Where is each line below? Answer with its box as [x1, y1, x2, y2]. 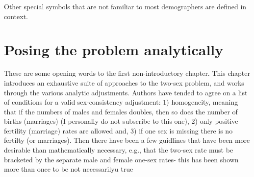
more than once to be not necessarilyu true [4, 164, 133, 174]
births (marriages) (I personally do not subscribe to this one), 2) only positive [4, 116, 238, 126]
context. [4, 11, 28, 21]
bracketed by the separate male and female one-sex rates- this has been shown [4, 154, 239, 164]
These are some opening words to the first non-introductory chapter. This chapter [4, 68, 250, 78]
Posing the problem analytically [4, 40, 224, 60]
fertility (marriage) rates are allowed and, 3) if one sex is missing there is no [4, 125, 233, 135]
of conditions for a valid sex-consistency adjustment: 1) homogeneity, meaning [4, 97, 238, 107]
